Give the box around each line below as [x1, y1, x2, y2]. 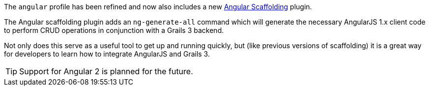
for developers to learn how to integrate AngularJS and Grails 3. [4, 50, 210, 58]
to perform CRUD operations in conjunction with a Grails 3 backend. [4, 26, 224, 34]
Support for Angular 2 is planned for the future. [19, 66, 193, 76]
